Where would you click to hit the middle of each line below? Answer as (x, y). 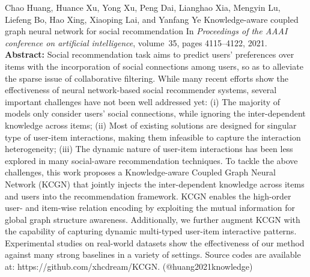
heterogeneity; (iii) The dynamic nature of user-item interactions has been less (149, 149)
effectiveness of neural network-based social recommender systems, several (141, 90)
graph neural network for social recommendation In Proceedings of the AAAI (146, 31)
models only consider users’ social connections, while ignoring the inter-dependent (155, 113)
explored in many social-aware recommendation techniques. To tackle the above (151, 160)
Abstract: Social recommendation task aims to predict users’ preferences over (150, 54)
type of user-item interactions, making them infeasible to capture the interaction (153, 137)
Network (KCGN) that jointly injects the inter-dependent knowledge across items (155, 184)
